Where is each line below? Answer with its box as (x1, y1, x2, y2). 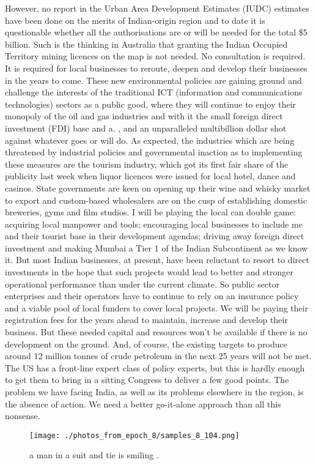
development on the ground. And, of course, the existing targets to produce (5, 337, 288, 350)
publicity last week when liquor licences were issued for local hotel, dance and (5, 169, 296, 182)
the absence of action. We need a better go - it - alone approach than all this (5, 397, 281, 410)
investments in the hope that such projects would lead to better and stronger (5, 266, 293, 278)
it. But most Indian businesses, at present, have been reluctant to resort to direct (5, 253, 309, 266)
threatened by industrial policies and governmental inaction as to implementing (5, 146, 303, 158)
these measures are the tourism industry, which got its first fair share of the (5, 157, 288, 170)
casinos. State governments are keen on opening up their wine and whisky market (5, 181, 310, 194)
